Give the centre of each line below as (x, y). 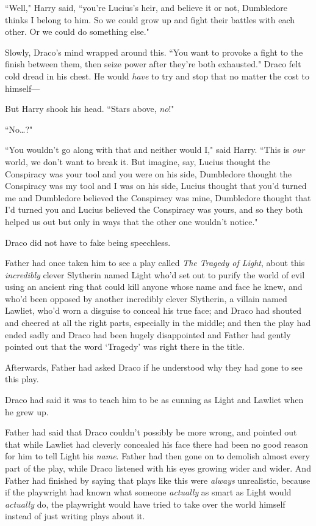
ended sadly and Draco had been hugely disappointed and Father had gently (148, 334)
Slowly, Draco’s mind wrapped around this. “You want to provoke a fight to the (154, 52)
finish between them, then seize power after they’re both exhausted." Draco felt (153, 64)
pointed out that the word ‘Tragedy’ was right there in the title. (125, 346)
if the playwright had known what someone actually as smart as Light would (148, 492)
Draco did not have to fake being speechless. (88, 242)
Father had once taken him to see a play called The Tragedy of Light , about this (155, 263)
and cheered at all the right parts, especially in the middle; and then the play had (158, 323)
